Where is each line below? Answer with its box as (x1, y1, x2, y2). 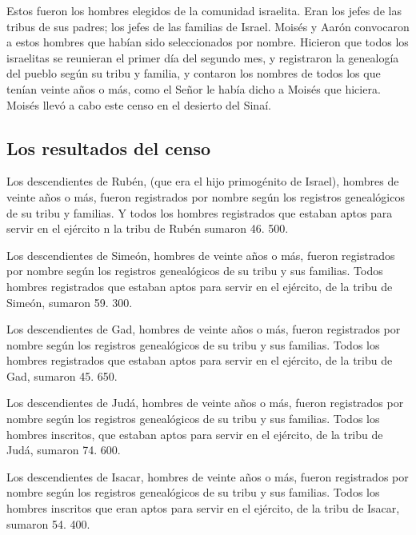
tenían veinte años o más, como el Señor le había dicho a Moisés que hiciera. (6, 80, 381, 97)
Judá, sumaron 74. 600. (6, 441, 121, 458)
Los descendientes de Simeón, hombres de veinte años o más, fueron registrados (6, 246, 395, 263)
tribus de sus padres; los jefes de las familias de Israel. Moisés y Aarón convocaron (6, 18, 410, 34)
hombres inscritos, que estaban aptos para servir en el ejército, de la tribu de (6, 425, 383, 442)
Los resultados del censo (6, 135, 211, 160)
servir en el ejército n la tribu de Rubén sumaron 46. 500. (6, 220, 289, 237)
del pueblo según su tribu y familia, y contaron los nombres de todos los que (6, 65, 381, 82)
